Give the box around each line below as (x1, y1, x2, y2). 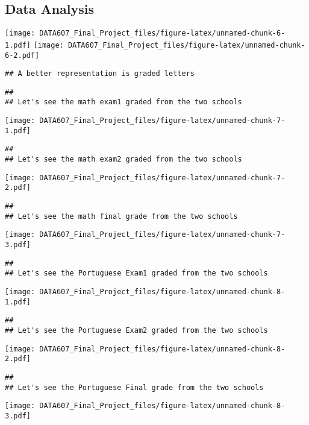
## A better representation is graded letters (5, 69, 195, 78)
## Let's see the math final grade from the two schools (5, 212, 238, 221)
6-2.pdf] (5, 51, 40, 60)
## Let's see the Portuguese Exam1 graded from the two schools (5, 269, 268, 278)
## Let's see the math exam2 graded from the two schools (5, 155, 242, 164)
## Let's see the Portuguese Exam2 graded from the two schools (5, 326, 268, 335)
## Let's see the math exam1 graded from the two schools (5, 98, 242, 107)
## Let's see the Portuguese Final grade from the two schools (5, 383, 264, 392)
